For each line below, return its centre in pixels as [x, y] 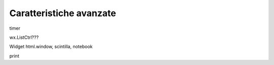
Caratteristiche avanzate [63, 13]
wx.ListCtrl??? [24, 37]
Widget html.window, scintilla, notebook [51, 47]
